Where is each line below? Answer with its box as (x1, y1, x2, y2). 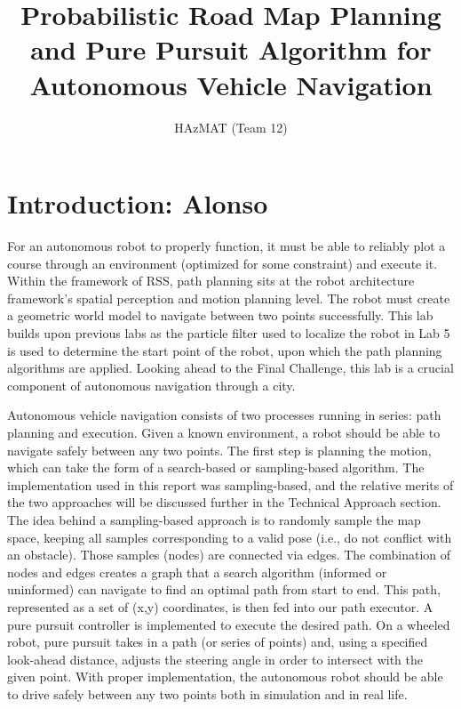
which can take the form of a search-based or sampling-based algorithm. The (7, 458, 425, 477)
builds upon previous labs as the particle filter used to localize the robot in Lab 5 (7, 324, 450, 342)
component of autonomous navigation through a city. (7, 375, 296, 394)
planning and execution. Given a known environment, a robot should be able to (7, 423, 441, 441)
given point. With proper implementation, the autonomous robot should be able (7, 667, 443, 686)
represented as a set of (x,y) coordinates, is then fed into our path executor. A (7, 597, 433, 616)
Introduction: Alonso (7, 185, 268, 222)
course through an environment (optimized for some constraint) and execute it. (7, 254, 438, 272)
